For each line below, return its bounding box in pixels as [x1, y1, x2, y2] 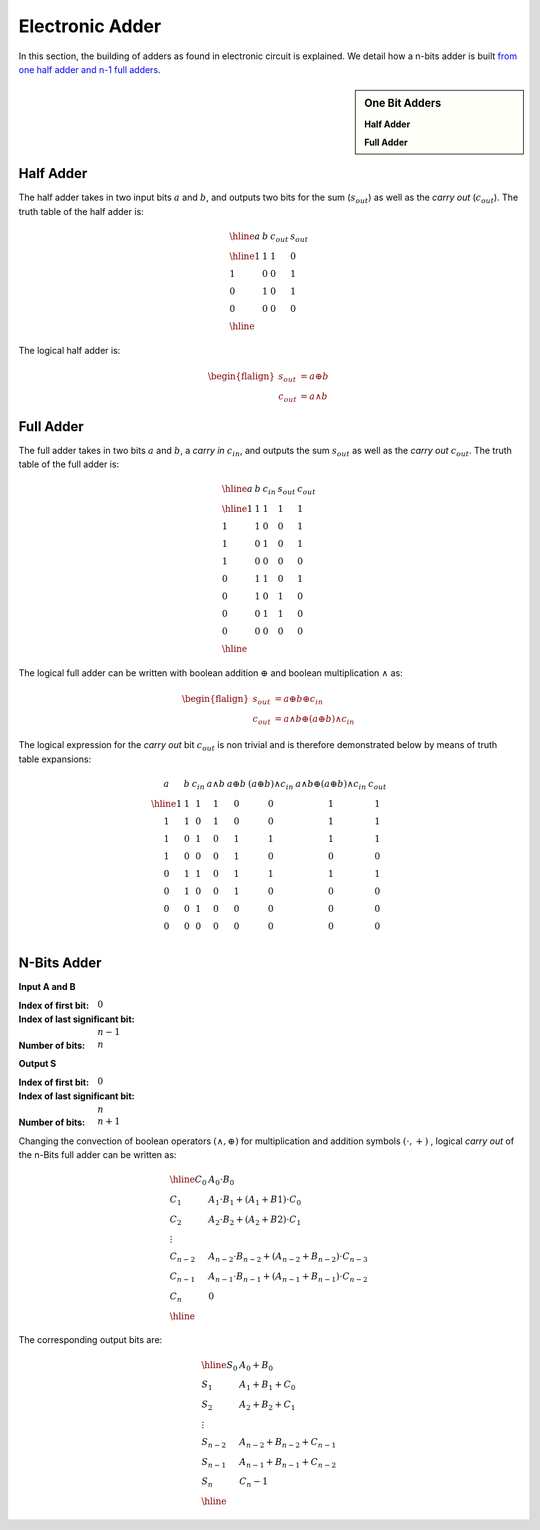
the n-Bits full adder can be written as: [18, 1148, 177, 1160]
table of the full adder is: [18, 458, 120, 470]
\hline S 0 [201, 1359, 238, 1373]
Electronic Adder [18, 15, 162, 37]
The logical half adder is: [18, 344, 121, 356]
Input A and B [18, 981, 76, 993]
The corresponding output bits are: [18, 1334, 163, 1346]
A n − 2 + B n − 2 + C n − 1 [239, 1436, 337, 1450]
